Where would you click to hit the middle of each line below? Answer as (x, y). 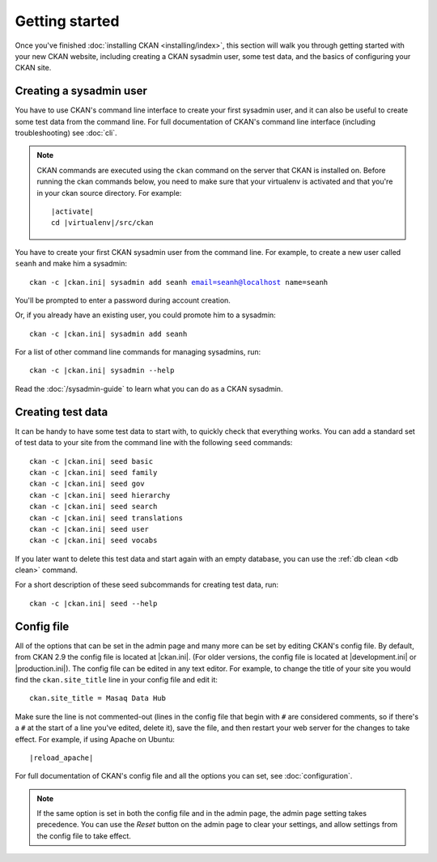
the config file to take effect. (84, 836)
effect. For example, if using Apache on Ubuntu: (95, 739)
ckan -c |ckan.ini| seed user (89, 529)
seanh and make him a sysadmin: (71, 264)
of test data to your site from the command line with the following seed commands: (154, 443)
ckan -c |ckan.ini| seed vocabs (93, 541)
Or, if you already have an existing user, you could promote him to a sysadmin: (146, 315)
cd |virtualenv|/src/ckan (102, 223)
